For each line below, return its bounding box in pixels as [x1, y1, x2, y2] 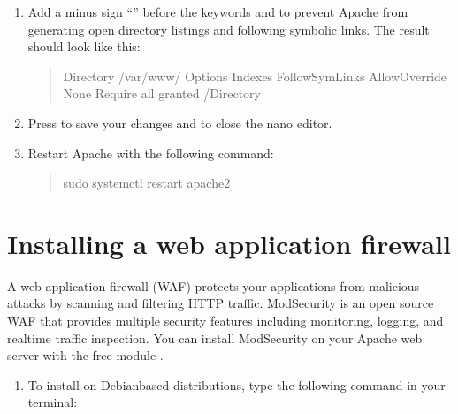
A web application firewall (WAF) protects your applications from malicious [7, 276, 420, 295]
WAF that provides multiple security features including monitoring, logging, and [7, 311, 444, 330]
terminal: [27, 393, 78, 411]
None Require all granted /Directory [63, 84, 261, 103]
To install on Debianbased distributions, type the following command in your [27, 375, 446, 394]
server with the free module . [7, 346, 164, 364]
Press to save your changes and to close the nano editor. [27, 113, 332, 132]
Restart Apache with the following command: [27, 143, 274, 162]
